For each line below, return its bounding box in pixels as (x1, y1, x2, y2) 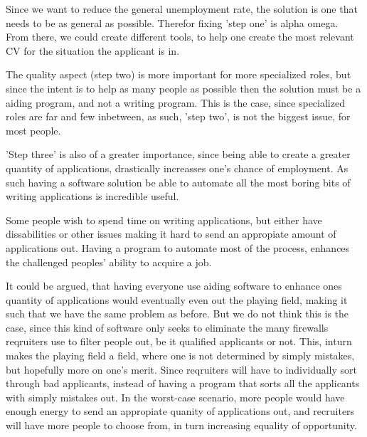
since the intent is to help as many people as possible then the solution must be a (6, 80, 361, 95)
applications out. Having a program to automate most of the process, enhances (6, 240, 350, 255)
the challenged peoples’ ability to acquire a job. (6, 254, 212, 269)
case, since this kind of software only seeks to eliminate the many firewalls (6, 320, 329, 335)
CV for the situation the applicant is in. (6, 43, 180, 58)
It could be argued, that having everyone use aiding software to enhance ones (6, 278, 342, 293)
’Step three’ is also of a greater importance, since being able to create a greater (6, 147, 351, 162)
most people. (6, 122, 61, 137)
